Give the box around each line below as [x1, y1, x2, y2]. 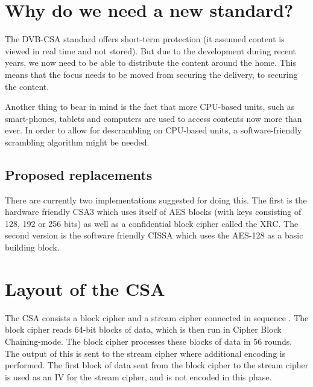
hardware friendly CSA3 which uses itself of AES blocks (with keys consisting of [5, 205, 302, 218]
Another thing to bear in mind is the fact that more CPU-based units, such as [5, 100, 295, 113]
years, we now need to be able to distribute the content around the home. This [5, 56, 296, 69]
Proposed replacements [5, 165, 153, 184]
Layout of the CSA [5, 276, 165, 301]
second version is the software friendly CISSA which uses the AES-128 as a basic [5, 229, 303, 241]
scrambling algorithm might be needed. [5, 135, 150, 148]
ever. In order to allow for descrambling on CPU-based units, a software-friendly [5, 124, 302, 136]
